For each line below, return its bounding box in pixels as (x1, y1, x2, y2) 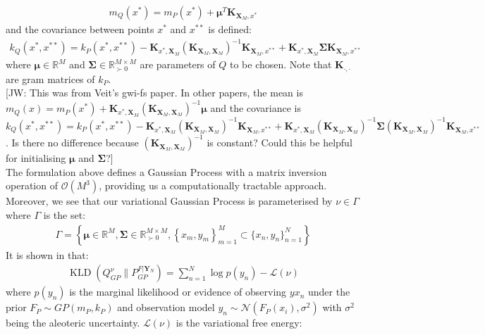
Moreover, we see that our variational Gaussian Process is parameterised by (6, 194, 333, 208)
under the (308, 284, 350, 299)
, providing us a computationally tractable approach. (99, 178, 327, 193)
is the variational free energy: (176, 315, 302, 330)
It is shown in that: (6, 247, 89, 262)
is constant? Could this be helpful (207, 135, 352, 150)
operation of (6, 178, 58, 193)
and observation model (117, 300, 215, 315)
